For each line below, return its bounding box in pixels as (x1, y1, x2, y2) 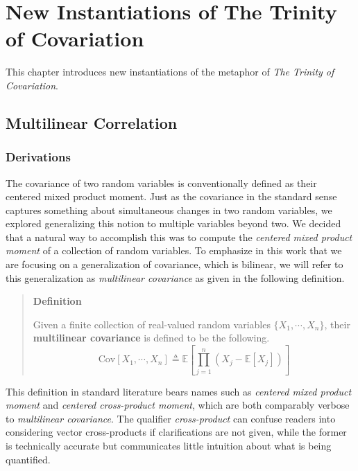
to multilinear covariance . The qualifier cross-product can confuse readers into (6, 411, 336, 425)
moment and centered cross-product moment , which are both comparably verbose (6, 398, 350, 412)
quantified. (6, 452, 51, 466)
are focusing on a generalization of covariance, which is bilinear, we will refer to (6, 257, 343, 272)
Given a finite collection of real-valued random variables (33, 317, 271, 331)
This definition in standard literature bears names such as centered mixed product (6, 384, 352, 398)
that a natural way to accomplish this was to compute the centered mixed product (6, 229, 352, 244)
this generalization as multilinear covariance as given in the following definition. (6, 270, 345, 285)
